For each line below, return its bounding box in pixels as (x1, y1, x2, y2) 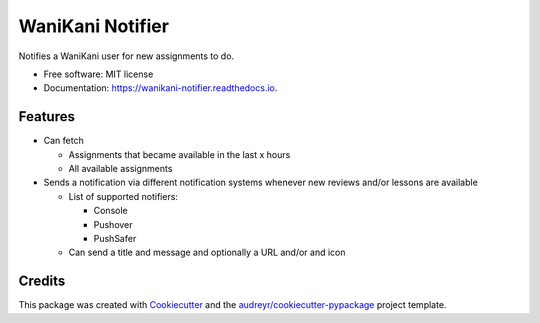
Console (93, 205, 129, 217)
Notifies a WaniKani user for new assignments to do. (18, 50, 235, 62)
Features (18, 108, 75, 125)
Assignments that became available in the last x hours (68, 148, 291, 160)
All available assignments (68, 163, 173, 175)
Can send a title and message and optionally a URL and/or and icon (68, 246, 346, 259)
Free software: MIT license (43, 68, 154, 80)
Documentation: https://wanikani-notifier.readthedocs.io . (43, 82, 278, 94)
